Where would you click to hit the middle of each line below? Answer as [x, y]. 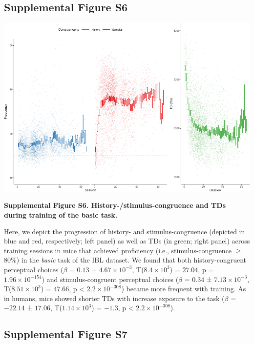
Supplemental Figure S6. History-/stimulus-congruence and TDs [115, 205]
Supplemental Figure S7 [66, 334]
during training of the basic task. [61, 214]
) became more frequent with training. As [184, 289]
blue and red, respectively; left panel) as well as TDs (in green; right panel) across [127, 241]
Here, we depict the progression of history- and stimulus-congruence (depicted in [125, 231]
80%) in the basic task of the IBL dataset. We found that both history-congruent [125, 260]
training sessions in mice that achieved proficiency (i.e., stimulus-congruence [118, 250]
